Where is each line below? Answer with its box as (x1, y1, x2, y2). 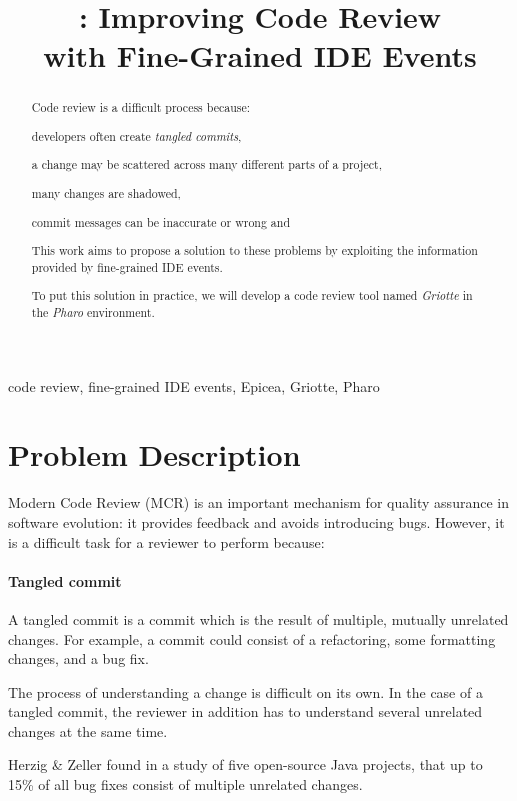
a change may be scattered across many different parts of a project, (31, 156, 382, 173)
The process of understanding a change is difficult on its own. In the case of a (8, 681, 483, 702)
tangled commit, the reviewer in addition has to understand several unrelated (8, 701, 483, 722)
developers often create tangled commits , (31, 127, 242, 144)
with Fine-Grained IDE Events (43, 35, 477, 76)
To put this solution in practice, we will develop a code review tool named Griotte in (31, 287, 473, 304)
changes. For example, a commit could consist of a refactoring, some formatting (8, 628, 496, 649)
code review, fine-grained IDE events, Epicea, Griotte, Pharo (8, 375, 380, 396)
